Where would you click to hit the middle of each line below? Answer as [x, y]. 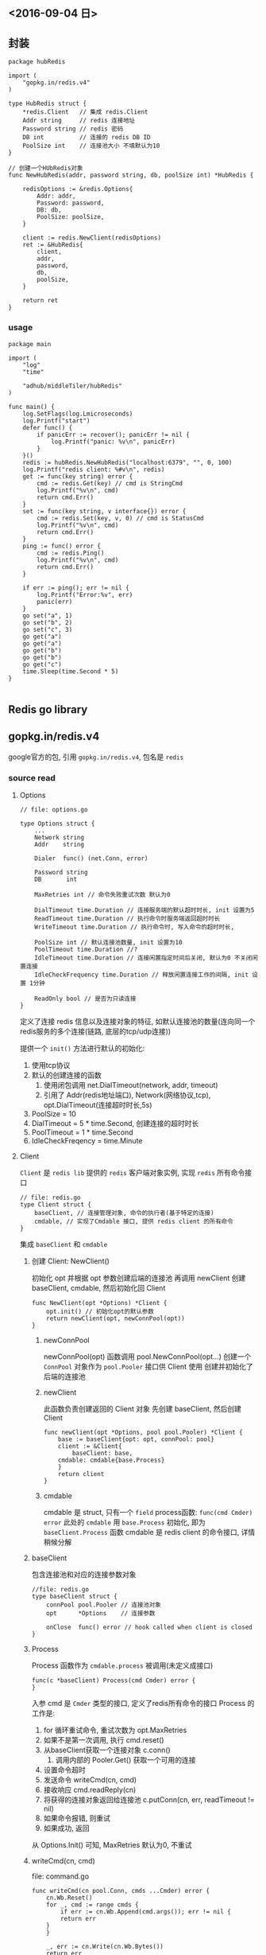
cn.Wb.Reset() [69, 1898]
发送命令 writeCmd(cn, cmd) [90, 1780]
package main [30, 344]
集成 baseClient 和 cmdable [64, 1244]
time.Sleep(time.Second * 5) [71, 671]
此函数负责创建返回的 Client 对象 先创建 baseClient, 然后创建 [143, 1409]
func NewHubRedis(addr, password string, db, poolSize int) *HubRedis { [131, 175]
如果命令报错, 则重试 [77, 1818]
